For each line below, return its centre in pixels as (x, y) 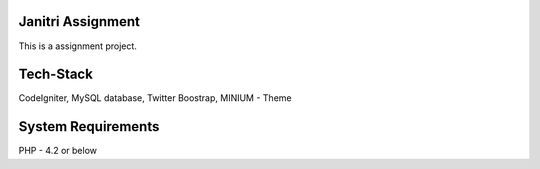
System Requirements (89, 126)
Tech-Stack (56, 74)
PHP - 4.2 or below (58, 151)
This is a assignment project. (77, 46)
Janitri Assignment (79, 21)
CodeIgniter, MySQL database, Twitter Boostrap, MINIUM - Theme (155, 98)
